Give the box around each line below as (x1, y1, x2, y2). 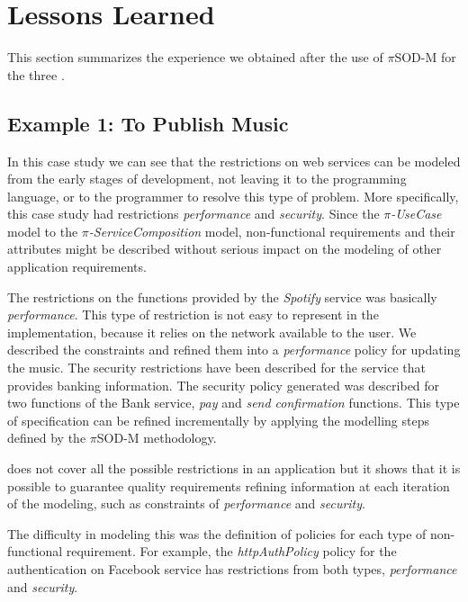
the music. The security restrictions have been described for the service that (7, 358, 426, 377)
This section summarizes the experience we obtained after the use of (7, 48, 383, 67)
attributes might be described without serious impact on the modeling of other (7, 239, 442, 258)
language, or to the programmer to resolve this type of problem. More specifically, (7, 186, 459, 205)
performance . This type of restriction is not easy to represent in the (7, 305, 379, 324)
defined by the (7, 428, 86, 447)
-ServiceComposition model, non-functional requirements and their (88, 221, 455, 240)
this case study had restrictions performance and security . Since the (7, 204, 380, 223)
